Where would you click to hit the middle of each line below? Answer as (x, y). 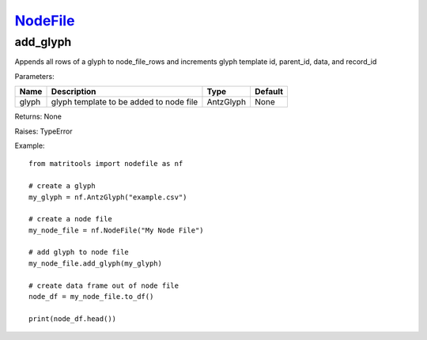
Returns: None (38, 117)
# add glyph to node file (79, 252)
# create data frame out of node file (104, 285)
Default (269, 92)
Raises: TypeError (43, 131)
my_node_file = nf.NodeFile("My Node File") (117, 230)
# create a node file (70, 219)
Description (74, 92)
